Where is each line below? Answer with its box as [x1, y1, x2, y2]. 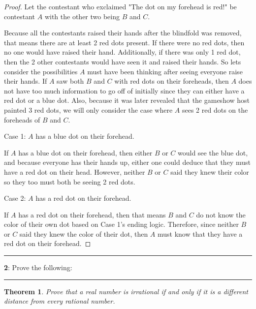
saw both [57, 76, 84, 86]
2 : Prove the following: [4, 262, 72, 273]
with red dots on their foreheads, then [114, 76, 229, 86]
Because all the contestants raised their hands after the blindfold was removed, [4, 28, 242, 38]
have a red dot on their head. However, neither [4, 166, 145, 177]
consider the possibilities [4, 66, 78, 76]
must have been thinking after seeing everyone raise [87, 66, 243, 76]
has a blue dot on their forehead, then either [18, 147, 153, 157]
